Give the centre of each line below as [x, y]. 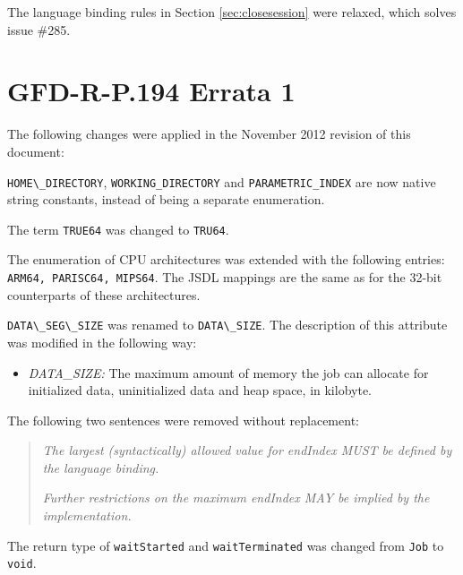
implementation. [87, 515]
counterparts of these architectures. [104, 294]
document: [36, 151]
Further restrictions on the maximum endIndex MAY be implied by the [236, 498]
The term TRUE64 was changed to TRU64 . [118, 229]
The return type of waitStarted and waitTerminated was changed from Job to [226, 545]
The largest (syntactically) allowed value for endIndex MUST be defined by [247, 450]
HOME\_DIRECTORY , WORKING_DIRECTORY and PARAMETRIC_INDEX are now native [222, 181]
